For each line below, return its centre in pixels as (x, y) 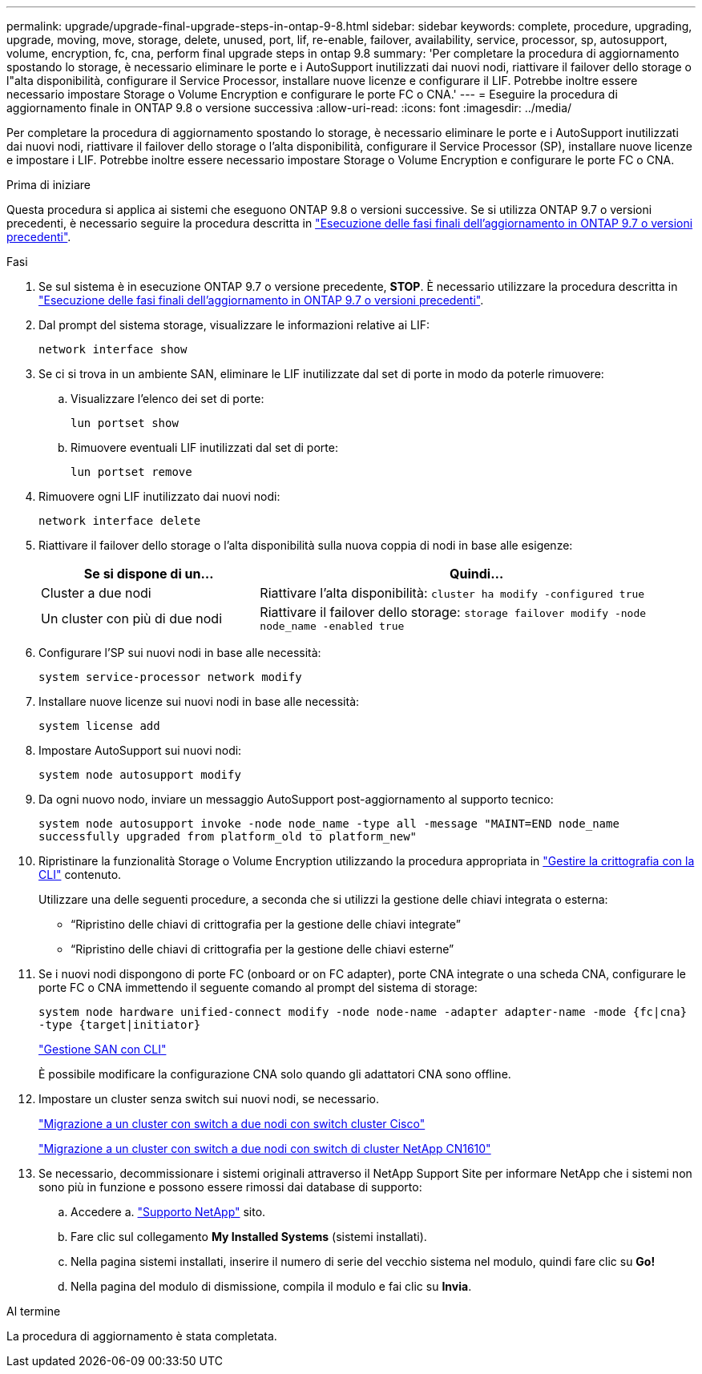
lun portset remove (131, 472)
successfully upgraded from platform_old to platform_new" (228, 836)
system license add (99, 726)
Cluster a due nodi (96, 593)
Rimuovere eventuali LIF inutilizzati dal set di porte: (204, 447)
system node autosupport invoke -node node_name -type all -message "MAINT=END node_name (329, 824)
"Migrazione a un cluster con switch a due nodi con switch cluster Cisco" (232, 1124)
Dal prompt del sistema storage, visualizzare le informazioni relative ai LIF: (234, 325)
